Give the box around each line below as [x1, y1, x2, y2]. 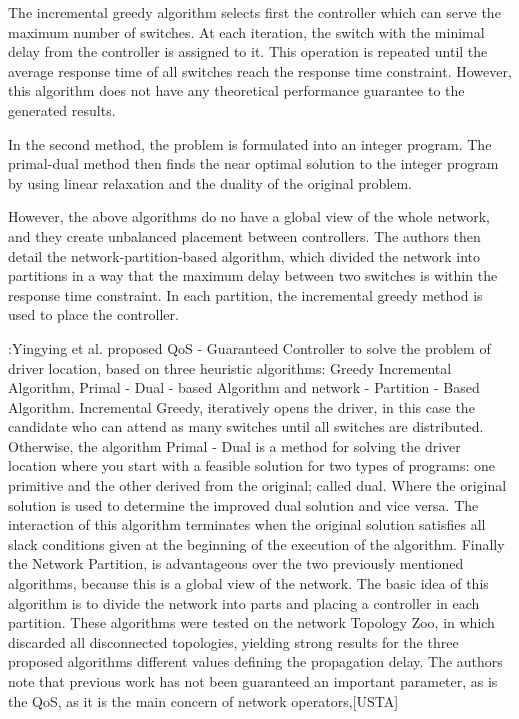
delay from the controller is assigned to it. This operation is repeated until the [8, 41, 488, 62]
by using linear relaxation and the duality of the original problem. [8, 172, 412, 193]
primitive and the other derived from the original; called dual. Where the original [8, 475, 507, 496]
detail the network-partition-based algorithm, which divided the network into [8, 245, 480, 266]
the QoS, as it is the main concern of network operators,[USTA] [8, 690, 399, 711]
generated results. [8, 99, 116, 120]
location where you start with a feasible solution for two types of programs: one [8, 455, 496, 476]
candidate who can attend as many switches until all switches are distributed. [8, 416, 484, 437]
